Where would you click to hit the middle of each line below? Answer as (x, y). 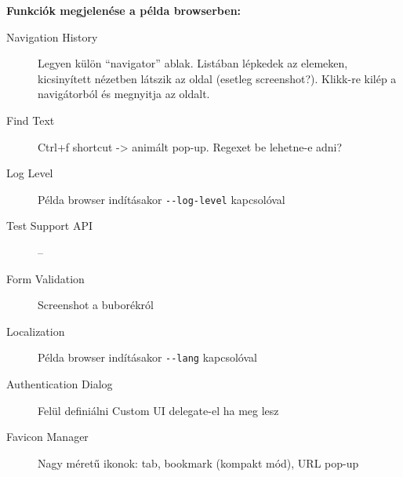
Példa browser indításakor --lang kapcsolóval (147, 357)
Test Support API (49, 226)
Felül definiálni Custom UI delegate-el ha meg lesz (158, 410)
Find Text (31, 120)
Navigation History (52, 36)
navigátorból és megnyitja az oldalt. (124, 94)
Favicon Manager (47, 437)
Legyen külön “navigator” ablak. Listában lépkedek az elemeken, (193, 63)
